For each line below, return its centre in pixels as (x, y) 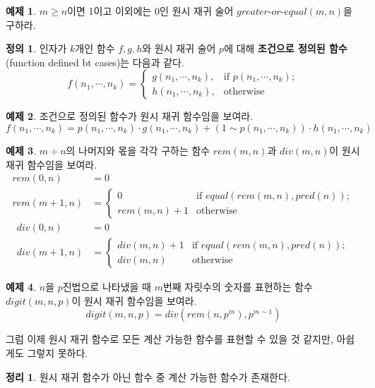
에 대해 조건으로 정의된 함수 (286, 48)
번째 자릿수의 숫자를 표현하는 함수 (238, 287)
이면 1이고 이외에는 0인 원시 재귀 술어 (150, 11)
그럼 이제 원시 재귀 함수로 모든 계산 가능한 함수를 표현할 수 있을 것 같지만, (169, 339)
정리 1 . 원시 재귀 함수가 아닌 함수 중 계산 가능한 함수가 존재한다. (148, 376)
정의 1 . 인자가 (36, 48)
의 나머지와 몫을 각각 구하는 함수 (138, 150)
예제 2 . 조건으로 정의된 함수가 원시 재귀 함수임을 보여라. (130, 116)
